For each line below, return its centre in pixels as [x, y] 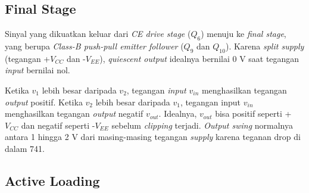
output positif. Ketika [44, 102]
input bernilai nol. [38, 70]
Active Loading [52, 180]
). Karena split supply [265, 46]
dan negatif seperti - [58, 125]
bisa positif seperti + [253, 113]
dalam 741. [25, 148]
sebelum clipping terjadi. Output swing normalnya [202, 125]
